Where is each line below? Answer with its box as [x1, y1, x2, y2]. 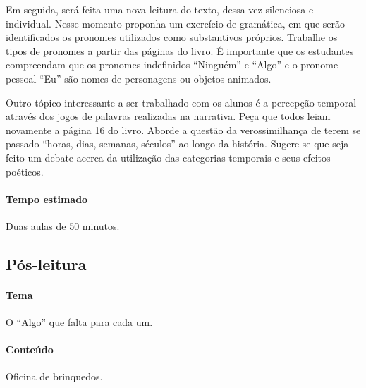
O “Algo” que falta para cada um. [6, 315, 153, 329]
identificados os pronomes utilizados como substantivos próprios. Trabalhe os [6, 30, 338, 44]
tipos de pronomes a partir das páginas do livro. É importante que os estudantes [6, 43, 354, 58]
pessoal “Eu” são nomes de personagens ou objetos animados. [6, 71, 272, 85]
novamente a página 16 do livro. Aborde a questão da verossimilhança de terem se [6, 122, 361, 137]
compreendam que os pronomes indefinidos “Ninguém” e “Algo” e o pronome [6, 57, 338, 72]
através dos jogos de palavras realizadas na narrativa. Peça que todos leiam [6, 109, 331, 123]
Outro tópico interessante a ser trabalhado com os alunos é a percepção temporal [6, 95, 357, 109]
